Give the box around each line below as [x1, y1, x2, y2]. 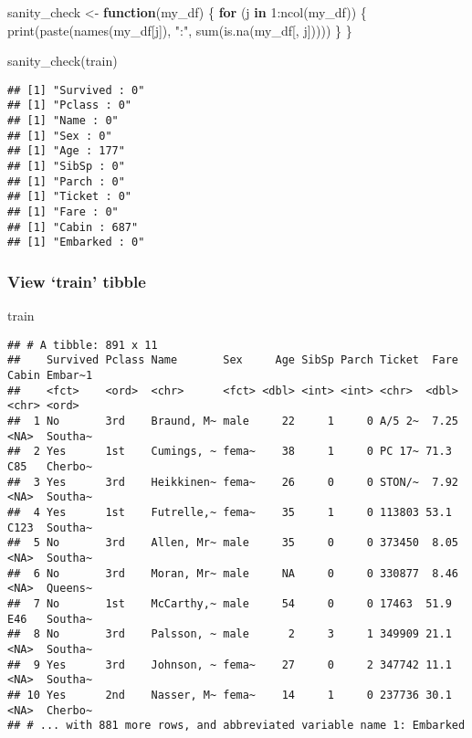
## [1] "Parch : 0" [7, 174, 125, 188]
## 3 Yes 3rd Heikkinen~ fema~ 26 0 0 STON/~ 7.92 [7, 475, 458, 489]
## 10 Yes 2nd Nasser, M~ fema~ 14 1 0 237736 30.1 [7, 688, 452, 701]
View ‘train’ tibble [7, 269, 146, 292]
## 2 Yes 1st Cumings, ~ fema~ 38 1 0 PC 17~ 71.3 [7, 445, 452, 459]
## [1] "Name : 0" [7, 114, 119, 128]
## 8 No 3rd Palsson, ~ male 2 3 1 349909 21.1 [7, 627, 452, 641]
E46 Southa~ [7, 612, 93, 626]
